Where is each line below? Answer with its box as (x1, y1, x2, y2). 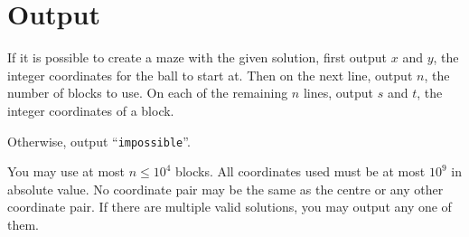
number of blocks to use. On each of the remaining (7, 83, 288, 102)
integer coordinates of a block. (7, 100, 174, 119)
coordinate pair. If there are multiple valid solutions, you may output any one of (7, 197, 452, 216)
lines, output (303, 83, 374, 102)
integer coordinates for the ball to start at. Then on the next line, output (7, 65, 413, 84)
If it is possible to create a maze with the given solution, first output (7, 48, 388, 67)
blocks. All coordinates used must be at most (175, 162, 426, 181)
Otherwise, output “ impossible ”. (7, 131, 191, 150)
